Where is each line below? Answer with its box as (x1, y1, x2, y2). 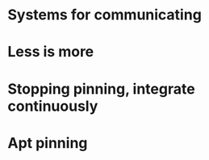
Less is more (7, 43, 94, 61)
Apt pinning (7, 133, 88, 152)
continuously (7, 97, 98, 115)
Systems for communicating (7, 6, 203, 24)
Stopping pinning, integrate (7, 79, 195, 98)
